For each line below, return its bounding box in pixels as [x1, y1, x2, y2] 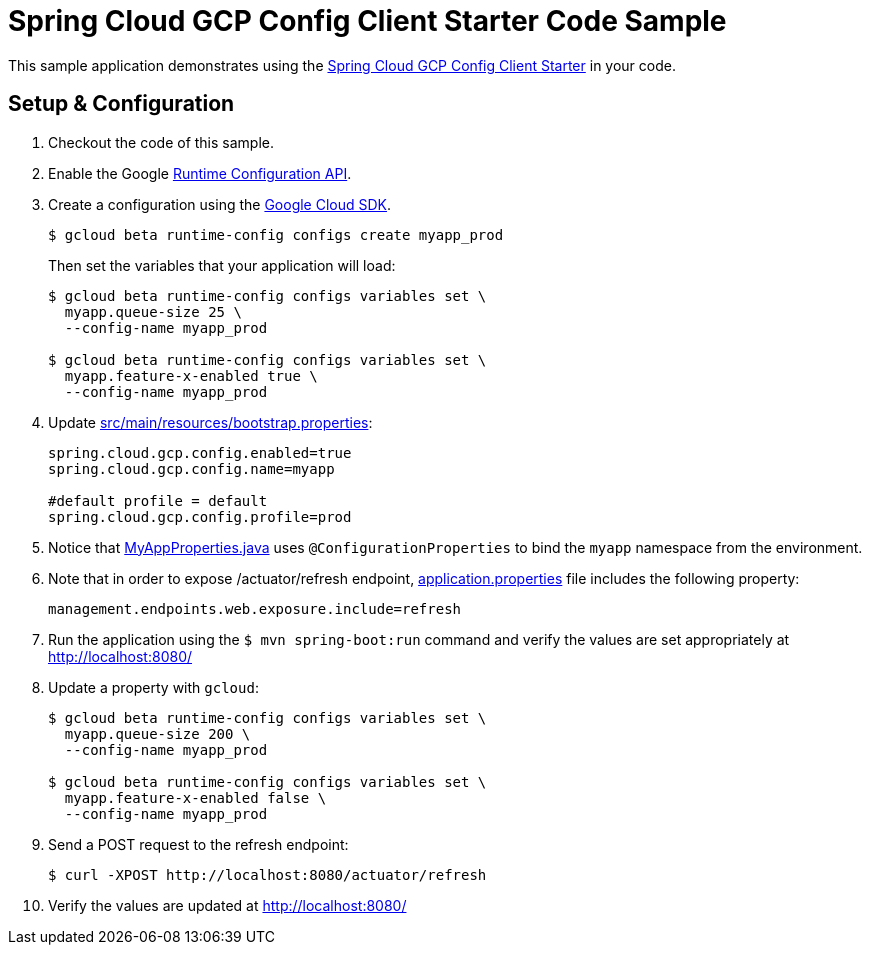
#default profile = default [48, 492, 268, 509]
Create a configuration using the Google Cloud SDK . [48, 195, 392, 213]
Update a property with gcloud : [48, 678, 259, 696]
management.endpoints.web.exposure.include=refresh [48, 600, 462, 617]
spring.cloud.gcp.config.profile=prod [48, 508, 352, 525]
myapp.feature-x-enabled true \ [64, 367, 318, 384]
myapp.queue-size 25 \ [64, 303, 242, 320]
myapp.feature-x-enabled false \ [64, 789, 327, 806]
